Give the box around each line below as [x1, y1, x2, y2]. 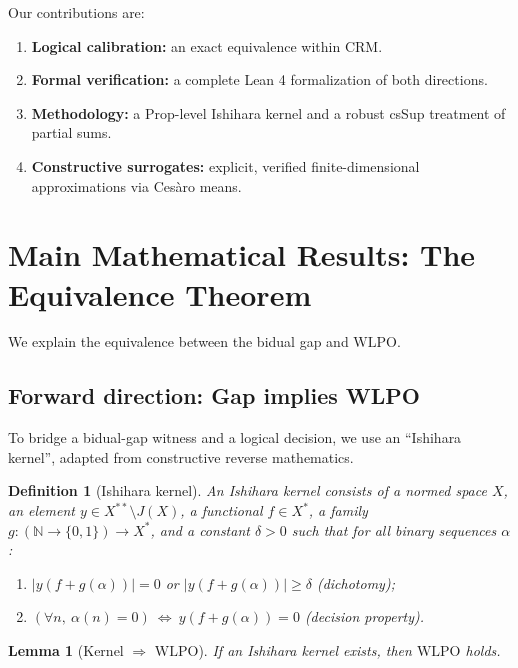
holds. [465, 640, 501, 661]
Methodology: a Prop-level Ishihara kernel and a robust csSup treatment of [31, 102, 506, 123]
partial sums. [31, 122, 112, 143]
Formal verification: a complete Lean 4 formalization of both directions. [31, 69, 488, 90]
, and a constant [150, 519, 250, 540]
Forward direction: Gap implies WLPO [8, 380, 420, 411]
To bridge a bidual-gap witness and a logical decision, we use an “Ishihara [8, 427, 462, 448]
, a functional [180, 500, 263, 521]
